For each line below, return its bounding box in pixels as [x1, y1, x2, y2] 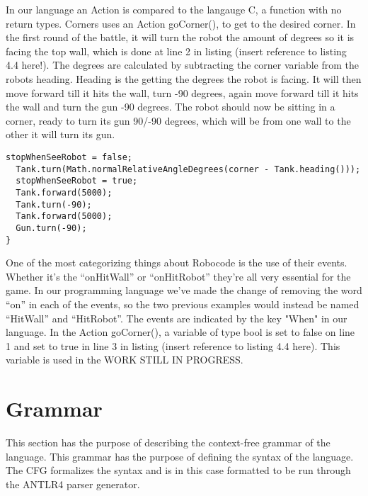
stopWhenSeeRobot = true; [16, 176, 138, 186]
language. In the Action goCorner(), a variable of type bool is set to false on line [6, 325, 355, 339]
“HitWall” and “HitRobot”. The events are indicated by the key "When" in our [6, 310, 347, 325]
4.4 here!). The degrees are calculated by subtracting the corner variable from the [6, 57, 359, 72]
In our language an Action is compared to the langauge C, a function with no [6, 2, 342, 16]
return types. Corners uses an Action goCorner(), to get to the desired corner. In [6, 16, 356, 30]
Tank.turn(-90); [16, 199, 92, 210]
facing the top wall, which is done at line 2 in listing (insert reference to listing [6, 43, 347, 58]
